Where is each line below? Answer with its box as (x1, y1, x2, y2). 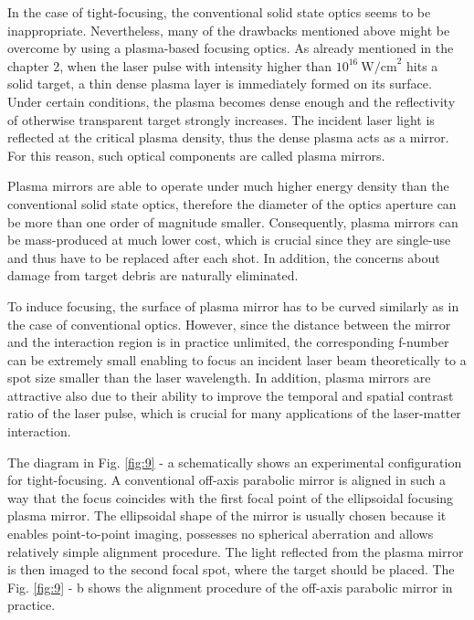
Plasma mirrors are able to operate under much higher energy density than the (7, 176, 449, 195)
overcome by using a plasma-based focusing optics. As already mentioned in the (7, 38, 454, 58)
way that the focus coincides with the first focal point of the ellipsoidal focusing (7, 488, 454, 507)
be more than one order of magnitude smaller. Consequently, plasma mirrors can (7, 212, 458, 231)
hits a (406, 56, 438, 75)
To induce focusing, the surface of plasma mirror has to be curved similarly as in (7, 296, 459, 315)
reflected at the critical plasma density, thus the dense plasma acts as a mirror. (7, 128, 449, 147)
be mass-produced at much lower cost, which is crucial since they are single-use (7, 230, 451, 249)
